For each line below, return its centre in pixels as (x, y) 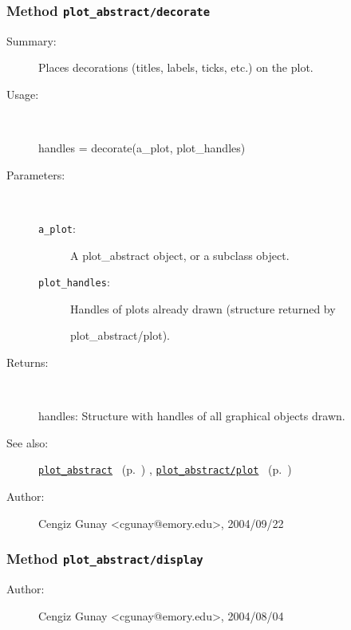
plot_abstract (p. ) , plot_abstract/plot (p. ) (165, 469)
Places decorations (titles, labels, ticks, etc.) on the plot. (176, 67)
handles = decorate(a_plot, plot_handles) (142, 148)
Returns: (28, 362)
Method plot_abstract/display (105, 559)
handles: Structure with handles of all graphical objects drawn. (192, 416)
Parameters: (36, 174)
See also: (28, 442)
